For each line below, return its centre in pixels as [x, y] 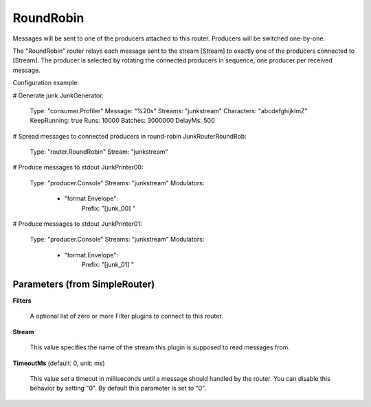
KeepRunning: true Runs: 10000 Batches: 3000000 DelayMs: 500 [122, 121]
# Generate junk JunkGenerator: [58, 95]
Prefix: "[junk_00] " [108, 208]
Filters [22, 301]
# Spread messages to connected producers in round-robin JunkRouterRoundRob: [130, 136]
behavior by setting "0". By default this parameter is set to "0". [118, 388]
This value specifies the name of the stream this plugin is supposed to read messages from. [160, 347]
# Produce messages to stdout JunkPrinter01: [77, 224]
